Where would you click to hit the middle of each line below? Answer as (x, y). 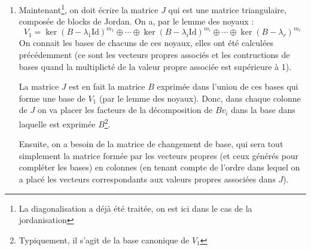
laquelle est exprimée (57, 124)
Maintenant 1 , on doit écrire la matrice (89, 9)
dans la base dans (263, 110)
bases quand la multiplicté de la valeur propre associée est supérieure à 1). (155, 66)
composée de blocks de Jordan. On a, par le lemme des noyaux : (136, 21)
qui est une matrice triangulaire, (227, 9)
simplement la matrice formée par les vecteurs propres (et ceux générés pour (159, 155)
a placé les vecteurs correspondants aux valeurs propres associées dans (147, 179)
